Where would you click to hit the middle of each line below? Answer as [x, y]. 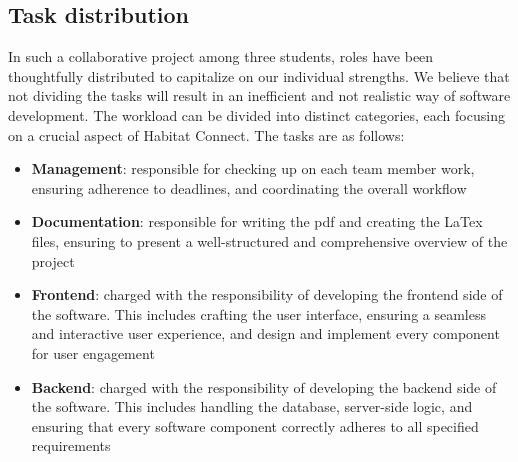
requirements [71, 445]
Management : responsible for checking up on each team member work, [253, 168]
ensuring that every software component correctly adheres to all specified [255, 425]
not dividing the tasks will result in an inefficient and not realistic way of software [259, 95]
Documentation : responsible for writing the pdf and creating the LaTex [257, 221]
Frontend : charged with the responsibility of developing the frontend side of [267, 294]
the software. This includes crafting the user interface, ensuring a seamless [259, 313]
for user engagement [93, 352]
